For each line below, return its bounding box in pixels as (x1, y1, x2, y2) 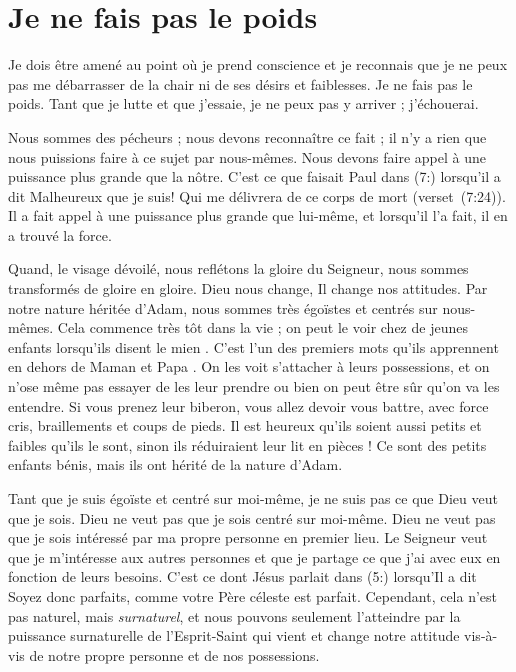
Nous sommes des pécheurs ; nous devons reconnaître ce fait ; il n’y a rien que (8, 126, 487, 147)
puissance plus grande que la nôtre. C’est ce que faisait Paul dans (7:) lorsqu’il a (8, 166, 501, 187)
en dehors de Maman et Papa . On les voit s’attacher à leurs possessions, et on (8, 356, 490, 377)
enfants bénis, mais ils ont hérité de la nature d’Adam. (8, 454, 343, 475)
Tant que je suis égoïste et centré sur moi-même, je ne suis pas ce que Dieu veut (8, 488, 498, 508)
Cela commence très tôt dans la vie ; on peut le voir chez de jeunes (57, 317, 468, 338)
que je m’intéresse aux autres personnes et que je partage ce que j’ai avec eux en (8, 546, 501, 567)
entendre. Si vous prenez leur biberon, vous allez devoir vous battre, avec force (8, 395, 489, 416)
